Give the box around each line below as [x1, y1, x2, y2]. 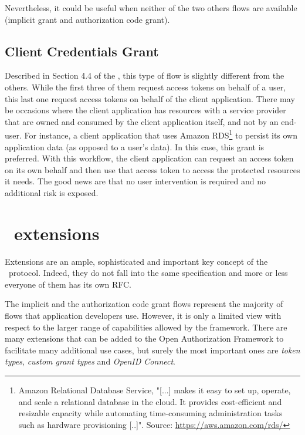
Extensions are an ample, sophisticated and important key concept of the [5, 255, 268, 267]
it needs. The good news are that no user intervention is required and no [5, 175, 266, 187]
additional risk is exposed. [5, 186, 99, 198]
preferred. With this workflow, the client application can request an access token [5, 152, 294, 164]
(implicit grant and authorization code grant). [5, 13, 170, 25]
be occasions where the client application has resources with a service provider [5, 104, 286, 116]
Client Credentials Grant [5, 42, 159, 60]
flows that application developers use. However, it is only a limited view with [5, 309, 282, 322]
